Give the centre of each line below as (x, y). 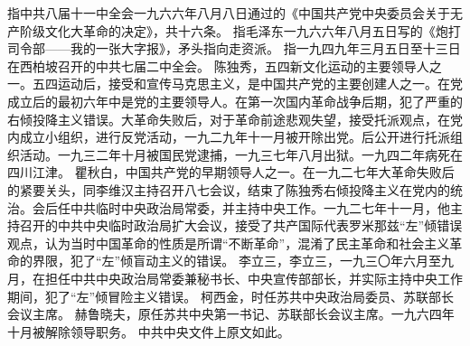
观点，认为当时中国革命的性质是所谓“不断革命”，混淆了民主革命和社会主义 (229, 243)
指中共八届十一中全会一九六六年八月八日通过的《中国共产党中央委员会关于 (229, 13)
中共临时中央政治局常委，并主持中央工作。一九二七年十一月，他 (260, 207)
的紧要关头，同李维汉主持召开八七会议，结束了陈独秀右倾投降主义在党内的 (229, 189)
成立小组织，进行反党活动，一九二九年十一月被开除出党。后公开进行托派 (235, 137)
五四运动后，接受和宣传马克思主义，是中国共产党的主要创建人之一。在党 (247, 84)
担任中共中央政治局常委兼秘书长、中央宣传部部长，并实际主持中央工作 (254, 278)
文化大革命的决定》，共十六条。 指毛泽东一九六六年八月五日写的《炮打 (253, 30)
